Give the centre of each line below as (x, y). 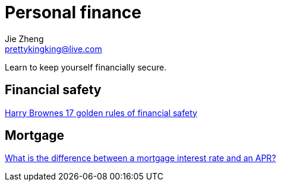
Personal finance (73, 12)
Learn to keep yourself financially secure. (86, 67)
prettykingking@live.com (53, 49)
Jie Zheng (24, 39)
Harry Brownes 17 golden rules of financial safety (101, 113)
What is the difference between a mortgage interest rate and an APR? (140, 158)
